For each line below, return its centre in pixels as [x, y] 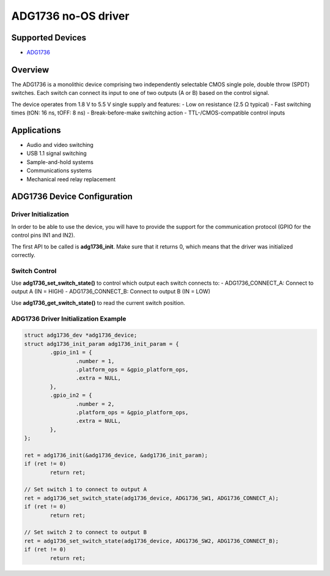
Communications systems [59, 171]
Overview [30, 69]
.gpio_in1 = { [71, 353]
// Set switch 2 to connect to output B [85, 532]
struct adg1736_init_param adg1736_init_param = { [102, 344]
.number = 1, [95, 361]
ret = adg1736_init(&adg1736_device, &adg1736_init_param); [116, 455]
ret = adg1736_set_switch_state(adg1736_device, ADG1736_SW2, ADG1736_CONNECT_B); [152, 541]
